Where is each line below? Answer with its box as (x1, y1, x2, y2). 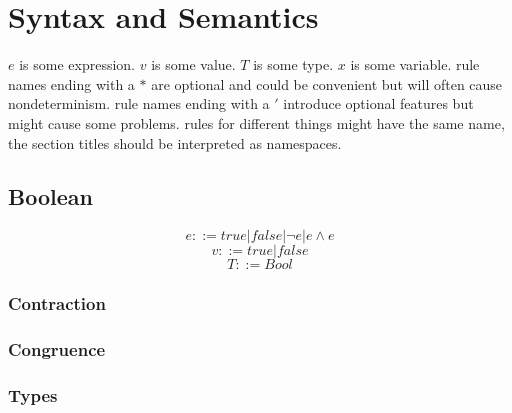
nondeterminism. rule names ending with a (8, 93, 270, 114)
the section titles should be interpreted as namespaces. (8, 132, 342, 153)
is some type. (253, 54, 334, 75)
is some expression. (19, 54, 136, 75)
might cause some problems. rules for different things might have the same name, (8, 112, 505, 133)
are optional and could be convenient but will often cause (151, 73, 503, 94)
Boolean (8, 181, 93, 212)
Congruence (8, 337, 106, 362)
